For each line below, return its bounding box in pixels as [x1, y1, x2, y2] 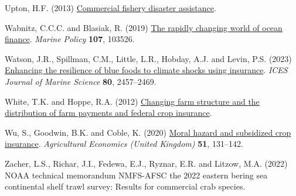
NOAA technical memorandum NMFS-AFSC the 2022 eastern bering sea [5, 169, 268, 181]
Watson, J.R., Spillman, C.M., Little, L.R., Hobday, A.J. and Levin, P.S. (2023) [5, 52, 292, 64]
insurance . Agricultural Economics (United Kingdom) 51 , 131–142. [5, 137, 243, 150]
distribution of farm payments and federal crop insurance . [5, 106, 212, 119]
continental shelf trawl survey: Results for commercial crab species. [5, 180, 246, 192]
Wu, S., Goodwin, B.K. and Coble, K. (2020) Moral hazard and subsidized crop [5, 126, 291, 138]
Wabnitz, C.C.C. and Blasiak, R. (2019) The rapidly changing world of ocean [5, 21, 283, 33]
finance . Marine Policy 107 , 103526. [5, 33, 135, 45]
